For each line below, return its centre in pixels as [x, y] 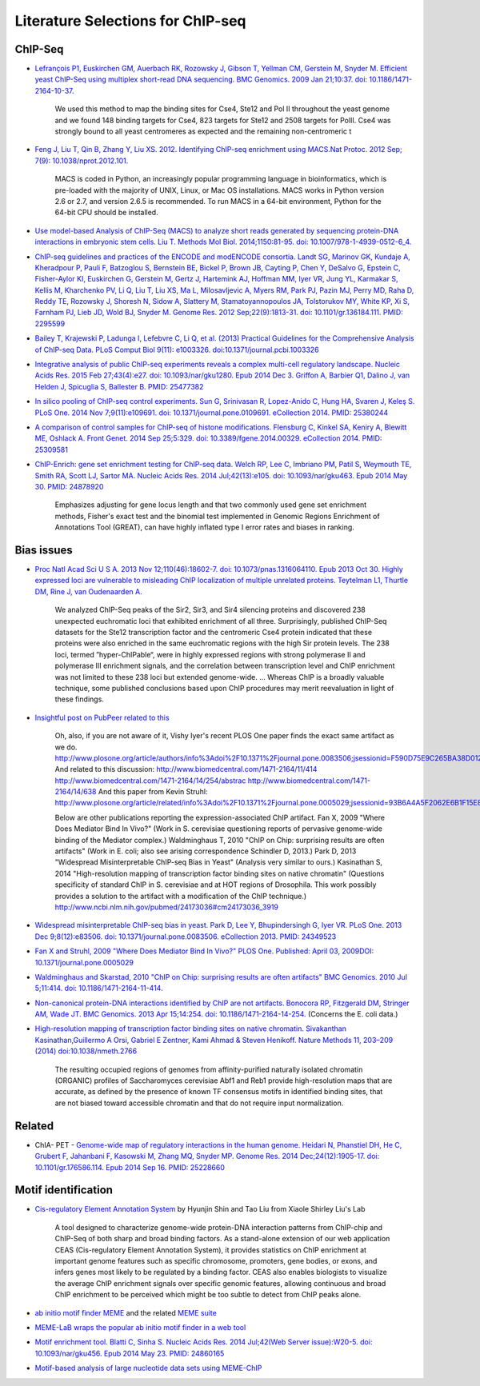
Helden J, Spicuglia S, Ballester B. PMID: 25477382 [119, 386]
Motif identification [64, 1190]
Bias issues [44, 550]
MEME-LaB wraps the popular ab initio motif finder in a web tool [140, 1327]
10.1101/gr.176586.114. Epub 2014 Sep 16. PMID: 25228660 [130, 1167]
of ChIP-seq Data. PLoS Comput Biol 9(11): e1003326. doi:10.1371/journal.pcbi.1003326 [177, 349]
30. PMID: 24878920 [69, 486]
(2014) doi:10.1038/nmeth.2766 [86, 1051]
